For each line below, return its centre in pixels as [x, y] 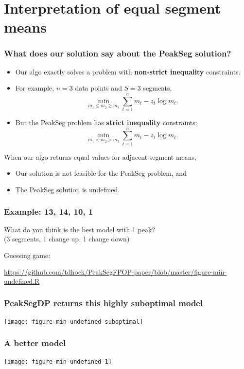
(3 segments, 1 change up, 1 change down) [67, 239]
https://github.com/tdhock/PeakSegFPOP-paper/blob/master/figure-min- [115, 271]
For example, [35, 88]
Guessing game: [27, 255]
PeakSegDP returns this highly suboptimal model [104, 303]
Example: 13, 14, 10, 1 [49, 211]
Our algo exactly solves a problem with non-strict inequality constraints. [128, 71]
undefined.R [22, 281]
